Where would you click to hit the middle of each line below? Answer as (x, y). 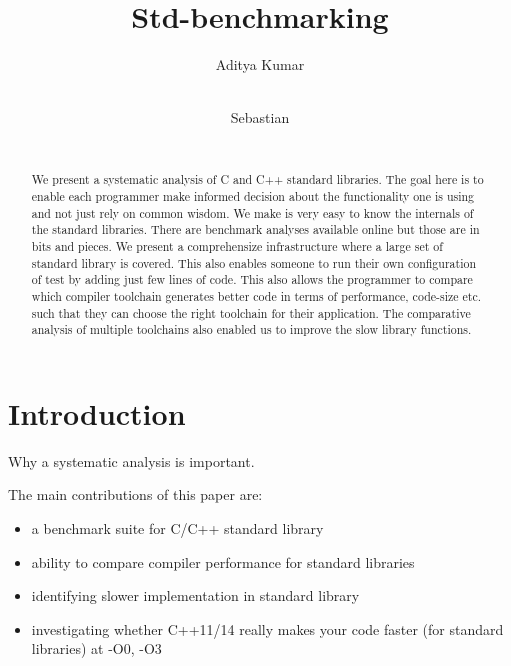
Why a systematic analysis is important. (131, 460)
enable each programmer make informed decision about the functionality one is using (253, 195)
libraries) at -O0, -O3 (96, 648)
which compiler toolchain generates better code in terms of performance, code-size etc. (256, 295)
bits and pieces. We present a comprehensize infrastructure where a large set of (237, 245)
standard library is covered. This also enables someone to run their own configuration (254, 262)
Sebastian (260, 117)
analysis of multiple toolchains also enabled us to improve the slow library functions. (251, 329)
